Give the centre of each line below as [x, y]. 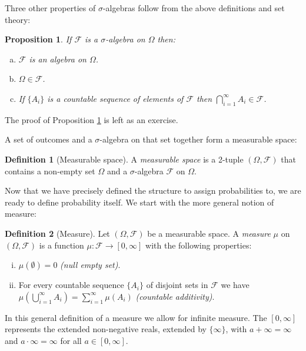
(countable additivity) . [175, 296]
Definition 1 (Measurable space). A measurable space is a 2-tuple [124, 159]
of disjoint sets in [177, 285]
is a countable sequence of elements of [115, 98]
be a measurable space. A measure [209, 233]
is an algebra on [58, 59]
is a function [61, 245]
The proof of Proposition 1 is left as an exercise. [92, 119]
